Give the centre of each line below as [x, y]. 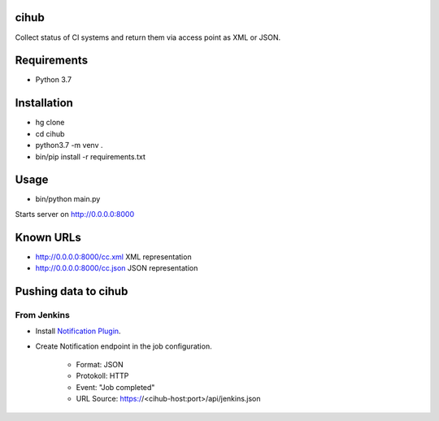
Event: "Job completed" [115, 387]
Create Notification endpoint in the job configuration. [124, 346]
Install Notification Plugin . [78, 331]
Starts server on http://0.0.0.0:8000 [74, 214]
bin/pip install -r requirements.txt [90, 156]
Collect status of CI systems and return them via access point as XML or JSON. [148, 37]
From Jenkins [43, 315]
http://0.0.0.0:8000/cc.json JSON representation [117, 268]
